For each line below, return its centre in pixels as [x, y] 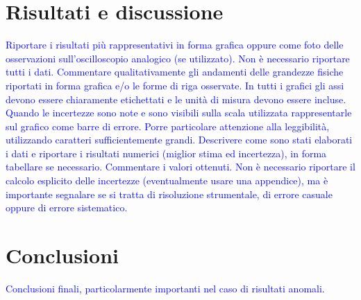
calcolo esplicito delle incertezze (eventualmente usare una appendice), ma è [167, 180]
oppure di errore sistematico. [67, 208]
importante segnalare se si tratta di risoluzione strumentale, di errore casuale [169, 194]
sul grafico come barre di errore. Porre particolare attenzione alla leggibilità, [168, 126]
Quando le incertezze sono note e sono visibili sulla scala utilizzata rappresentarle [179, 113]
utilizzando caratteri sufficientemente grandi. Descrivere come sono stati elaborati [179, 140]
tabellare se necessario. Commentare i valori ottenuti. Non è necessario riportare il [180, 167]
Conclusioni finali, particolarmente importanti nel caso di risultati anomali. [165, 288]
